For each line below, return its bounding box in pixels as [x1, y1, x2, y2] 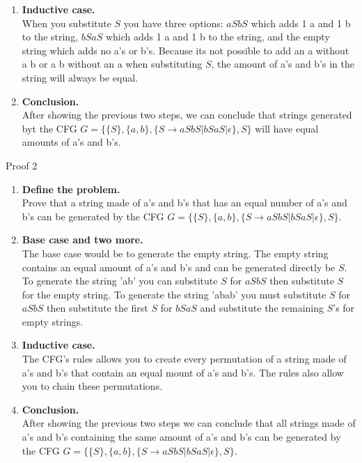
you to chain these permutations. [22, 379, 163, 393]
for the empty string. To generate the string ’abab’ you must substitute [22, 287, 326, 301]
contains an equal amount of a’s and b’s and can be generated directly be [22, 259, 336, 274]
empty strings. [22, 314, 84, 328]
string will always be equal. [22, 70, 139, 84]
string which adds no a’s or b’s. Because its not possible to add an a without [22, 43, 349, 57]
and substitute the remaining [200, 301, 324, 315]
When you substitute [22, 15, 111, 30]
